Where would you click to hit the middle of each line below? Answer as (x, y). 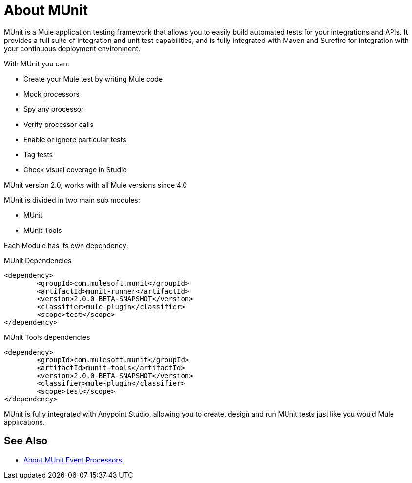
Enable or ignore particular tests (75, 139)
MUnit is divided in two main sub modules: (72, 200)
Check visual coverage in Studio (75, 169)
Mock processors (51, 94)
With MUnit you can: (37, 63)
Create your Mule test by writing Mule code (93, 79)
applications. (24, 422)
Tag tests (38, 154)
